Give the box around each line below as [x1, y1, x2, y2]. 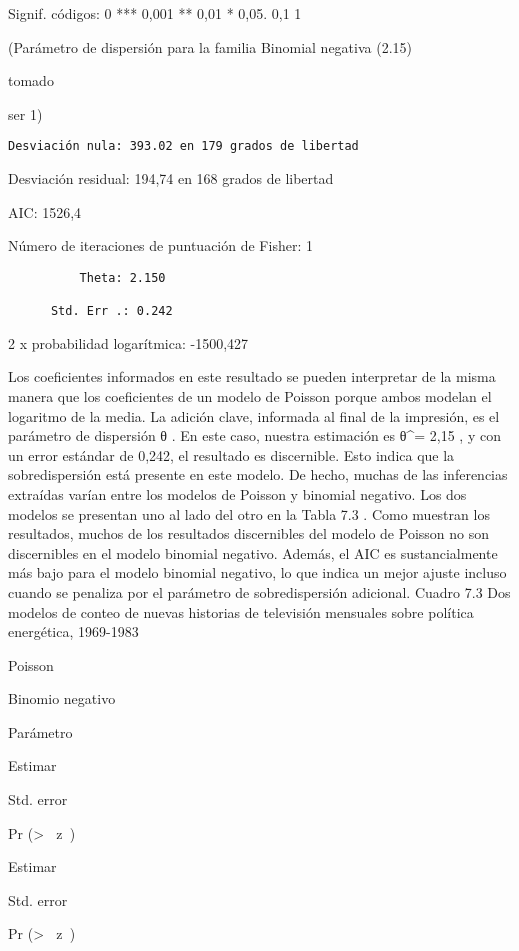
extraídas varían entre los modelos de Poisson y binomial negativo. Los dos [8, 483, 467, 504]
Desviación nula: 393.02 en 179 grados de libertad [8, 139, 359, 154]
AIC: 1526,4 [8, 201, 82, 222]
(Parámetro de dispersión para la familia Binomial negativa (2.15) [8, 36, 412, 57]
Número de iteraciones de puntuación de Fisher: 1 [8, 235, 313, 256]
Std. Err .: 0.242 [50, 304, 173, 319]
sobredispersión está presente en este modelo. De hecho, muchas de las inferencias [8, 464, 508, 485]
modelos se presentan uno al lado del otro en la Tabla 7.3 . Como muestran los [8, 503, 490, 524]
